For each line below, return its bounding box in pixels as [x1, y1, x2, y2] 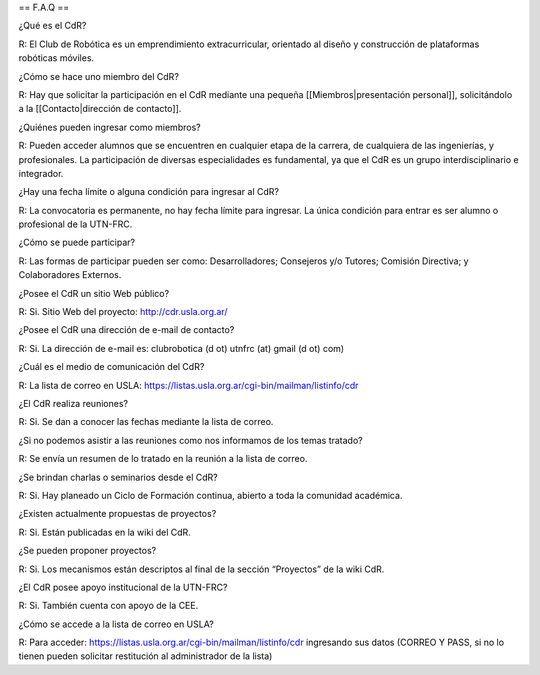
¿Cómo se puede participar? [18, 236, 135, 249]
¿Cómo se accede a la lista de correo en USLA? [18, 618, 214, 630]
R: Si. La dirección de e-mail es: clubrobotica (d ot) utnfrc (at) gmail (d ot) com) [18, 342, 345, 354]
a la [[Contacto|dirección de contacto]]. [18, 103, 182, 115]
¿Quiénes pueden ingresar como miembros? [18, 121, 201, 133]
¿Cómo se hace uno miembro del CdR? [18, 70, 180, 82]
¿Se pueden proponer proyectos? [18, 545, 157, 557]
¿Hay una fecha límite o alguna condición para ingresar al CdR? [18, 186, 280, 198]
